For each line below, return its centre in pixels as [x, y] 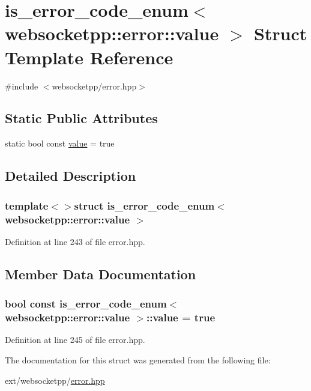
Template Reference [89, 57]
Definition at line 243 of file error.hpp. [75, 241]
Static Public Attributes [81, 118]
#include [22, 86]
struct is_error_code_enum [144, 205]
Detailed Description [71, 176]
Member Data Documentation [101, 274]
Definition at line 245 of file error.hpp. [75, 340]
